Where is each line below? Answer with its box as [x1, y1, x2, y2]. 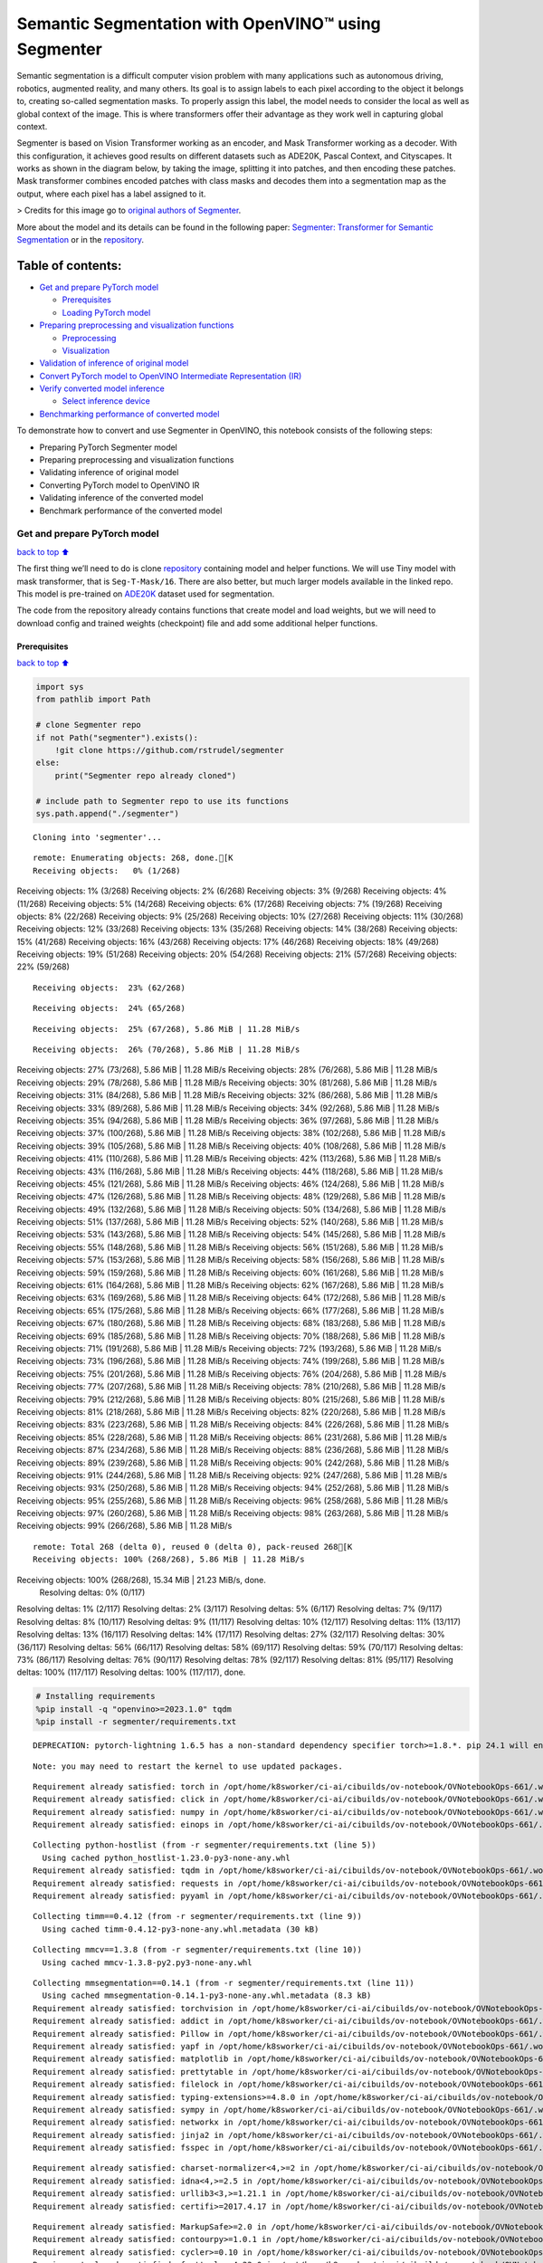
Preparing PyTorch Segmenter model [39, 442, 178, 453]
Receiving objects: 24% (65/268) [33, 1003, 186, 1014]
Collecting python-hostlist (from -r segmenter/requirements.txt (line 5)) [33, 1840, 376, 1850]
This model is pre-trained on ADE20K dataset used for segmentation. [16, 588, 275, 599]
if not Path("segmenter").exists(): [35, 732, 199, 742]
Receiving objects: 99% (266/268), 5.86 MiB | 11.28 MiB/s [16, 1521, 233, 1532]
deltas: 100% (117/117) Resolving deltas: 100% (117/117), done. [16, 1666, 246, 1678]
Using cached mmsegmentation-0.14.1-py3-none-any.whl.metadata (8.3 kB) [42, 1991, 372, 2000]
